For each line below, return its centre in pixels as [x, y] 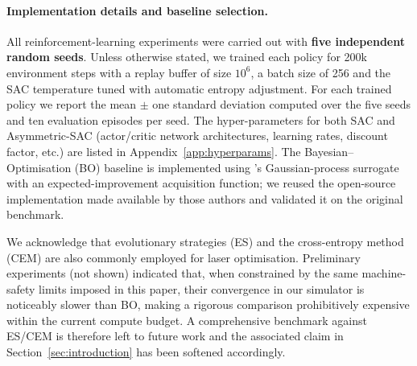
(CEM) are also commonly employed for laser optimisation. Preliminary [184, 257]
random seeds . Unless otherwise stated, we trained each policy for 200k [187, 57]
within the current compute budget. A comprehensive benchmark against [187, 320]
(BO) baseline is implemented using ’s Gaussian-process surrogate [237, 167]
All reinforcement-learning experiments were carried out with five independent [206, 41]
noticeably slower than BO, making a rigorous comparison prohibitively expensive [208, 304]
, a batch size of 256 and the [321, 72]
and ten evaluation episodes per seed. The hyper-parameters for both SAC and [201, 119]
